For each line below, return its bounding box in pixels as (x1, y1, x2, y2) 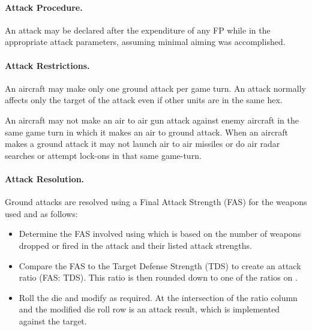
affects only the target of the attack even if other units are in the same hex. (5, 94, 283, 106)
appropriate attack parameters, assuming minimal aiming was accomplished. (5, 35, 286, 48)
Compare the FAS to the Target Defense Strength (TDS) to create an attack (19, 259, 301, 272)
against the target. (19, 314, 87, 327)
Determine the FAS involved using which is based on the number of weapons (19, 227, 301, 240)
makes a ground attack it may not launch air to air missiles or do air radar (5, 137, 280, 150)
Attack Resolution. (5, 172, 85, 185)
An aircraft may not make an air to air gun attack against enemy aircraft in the (5, 113, 299, 126)
